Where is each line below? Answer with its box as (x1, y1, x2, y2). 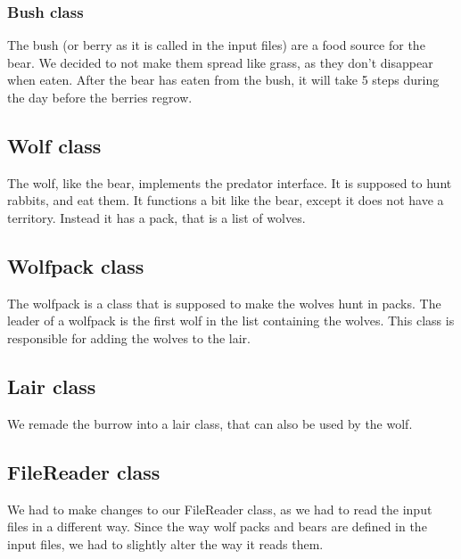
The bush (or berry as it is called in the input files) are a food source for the (7, 36, 425, 54)
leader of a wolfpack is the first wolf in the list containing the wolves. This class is (7, 311, 455, 330)
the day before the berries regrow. (7, 88, 193, 106)
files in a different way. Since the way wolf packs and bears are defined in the (7, 517, 427, 536)
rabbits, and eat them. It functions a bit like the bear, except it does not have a (7, 191, 444, 210)
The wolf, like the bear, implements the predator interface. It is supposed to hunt (7, 173, 452, 192)
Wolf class (7, 131, 102, 159)
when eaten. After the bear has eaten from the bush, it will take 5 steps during (7, 70, 440, 89)
